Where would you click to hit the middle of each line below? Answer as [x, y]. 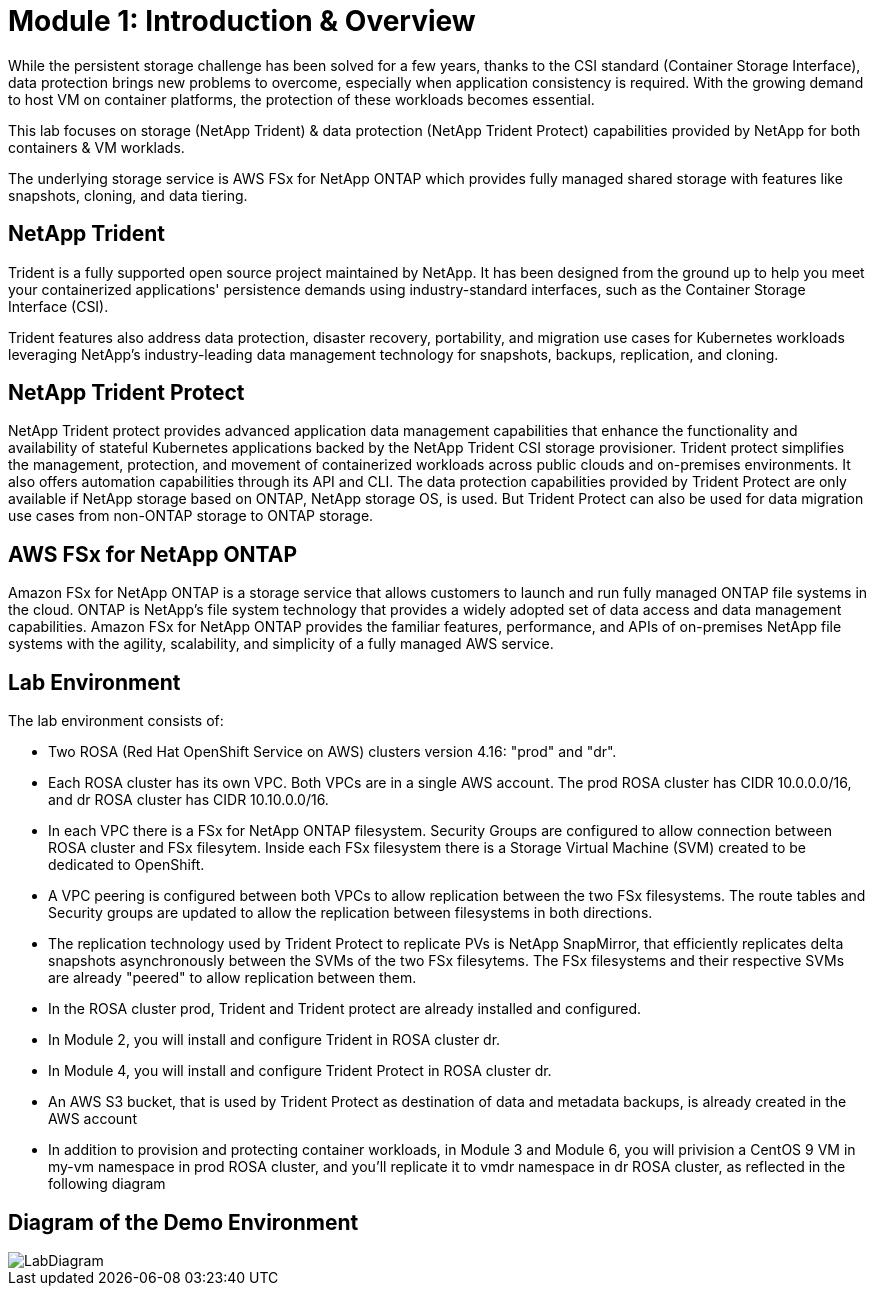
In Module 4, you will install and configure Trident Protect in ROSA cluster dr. [300, 1071]
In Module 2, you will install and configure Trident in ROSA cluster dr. [274, 1040]
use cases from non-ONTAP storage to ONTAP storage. [191, 516]
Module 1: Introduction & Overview [242, 21]
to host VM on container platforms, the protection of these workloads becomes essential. [301, 99]
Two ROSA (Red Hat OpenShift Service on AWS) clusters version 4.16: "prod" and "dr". [332, 752]
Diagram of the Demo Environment [183, 1222]
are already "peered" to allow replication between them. [232, 978]
